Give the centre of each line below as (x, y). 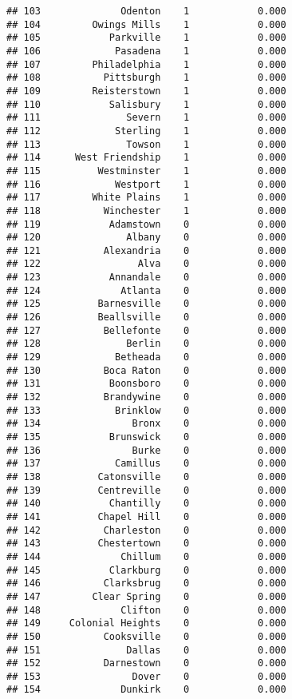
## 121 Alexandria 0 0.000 (146, 250)
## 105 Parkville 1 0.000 (146, 38)
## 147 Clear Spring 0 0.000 (146, 596)
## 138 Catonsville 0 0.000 (146, 477)
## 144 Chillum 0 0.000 (146, 556)
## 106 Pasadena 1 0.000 (146, 51)
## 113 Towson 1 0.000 (146, 144)
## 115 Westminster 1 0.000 (146, 171)
